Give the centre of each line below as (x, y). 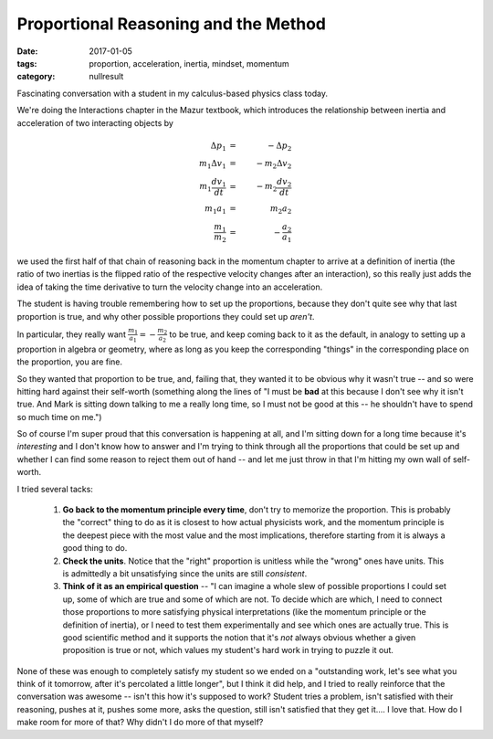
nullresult (106, 77)
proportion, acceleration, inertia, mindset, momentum (189, 63)
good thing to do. (95, 548)
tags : (27, 63)
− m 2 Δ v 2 (274, 164)
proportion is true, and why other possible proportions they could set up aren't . (166, 316)
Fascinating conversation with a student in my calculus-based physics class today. (173, 93)
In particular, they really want (72, 334)
